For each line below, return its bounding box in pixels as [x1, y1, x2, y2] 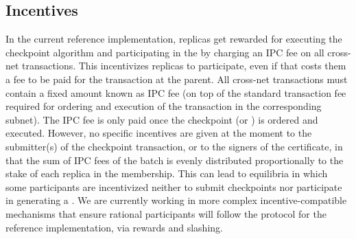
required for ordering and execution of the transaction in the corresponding [5, 99, 322, 113]
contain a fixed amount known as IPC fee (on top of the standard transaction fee [5, 85, 346, 100]
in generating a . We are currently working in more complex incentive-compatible [5, 193, 347, 207]
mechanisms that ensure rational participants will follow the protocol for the [5, 206, 327, 220]
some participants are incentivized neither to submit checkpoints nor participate [5, 179, 342, 194]
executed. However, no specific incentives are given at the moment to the [5, 126, 312, 140]
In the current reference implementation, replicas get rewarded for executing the [5, 32, 342, 46]
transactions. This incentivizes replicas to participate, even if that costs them [22, 58, 346, 73]
